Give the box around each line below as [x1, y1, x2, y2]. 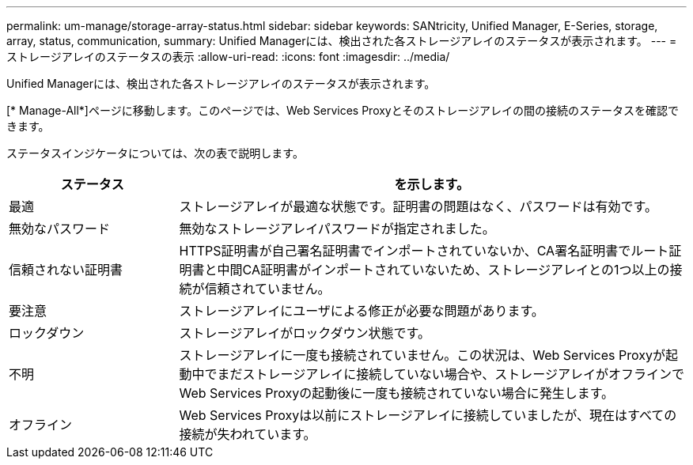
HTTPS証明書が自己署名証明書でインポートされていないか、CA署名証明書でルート [179, 243, 669, 259]
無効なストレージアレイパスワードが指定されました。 [179, 221, 495, 236]
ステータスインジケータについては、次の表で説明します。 [6, 146, 304, 160]
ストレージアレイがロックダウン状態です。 [179, 325, 430, 341]
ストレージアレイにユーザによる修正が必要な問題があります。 [179, 303, 544, 319]
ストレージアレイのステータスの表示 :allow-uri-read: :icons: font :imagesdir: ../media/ [6, 50, 450, 63]
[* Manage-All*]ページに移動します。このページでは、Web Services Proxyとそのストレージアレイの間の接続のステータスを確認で [6, 104, 680, 117]
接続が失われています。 [179, 426, 316, 442]
